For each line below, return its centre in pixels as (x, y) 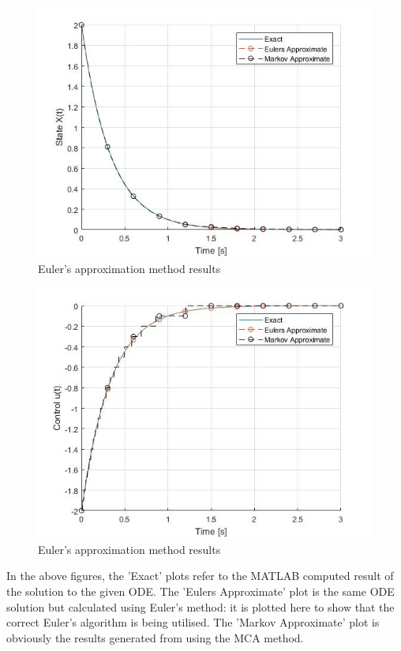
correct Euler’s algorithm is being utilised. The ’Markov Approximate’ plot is (193, 622)
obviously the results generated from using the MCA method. (155, 637)
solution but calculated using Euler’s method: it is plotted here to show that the (200, 606)
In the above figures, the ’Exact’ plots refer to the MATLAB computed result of (200, 576)
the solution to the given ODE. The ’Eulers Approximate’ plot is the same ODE (200, 591)
